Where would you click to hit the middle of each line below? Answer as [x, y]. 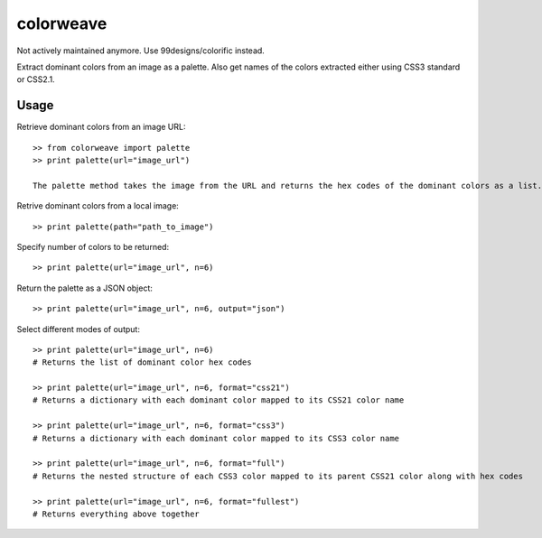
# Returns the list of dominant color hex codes [142, 362]
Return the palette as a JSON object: [85, 288]
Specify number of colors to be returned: [93, 246]
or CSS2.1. [36, 79]
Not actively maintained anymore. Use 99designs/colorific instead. [141, 51]
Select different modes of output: [78, 329]
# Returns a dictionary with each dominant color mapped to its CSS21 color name [219, 400]
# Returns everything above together [117, 514]
